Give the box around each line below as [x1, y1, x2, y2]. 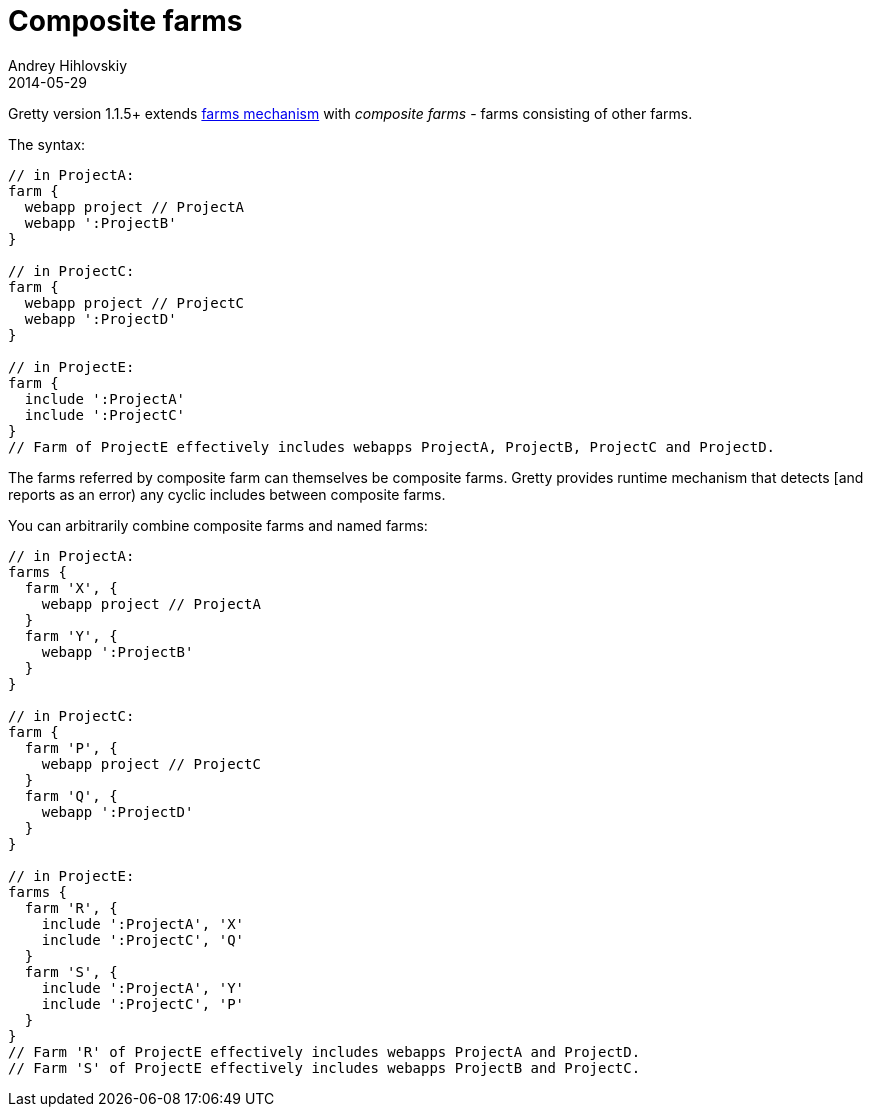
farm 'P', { [24, 739, 118, 756]
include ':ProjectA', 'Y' [41, 979, 245, 996]
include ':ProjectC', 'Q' [41, 931, 245, 948]
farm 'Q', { [24, 787, 118, 804]
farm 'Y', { [24, 627, 118, 644]
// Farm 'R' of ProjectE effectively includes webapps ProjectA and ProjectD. [8, 1043, 641, 1060]
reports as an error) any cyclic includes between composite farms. [8, 485, 446, 503]
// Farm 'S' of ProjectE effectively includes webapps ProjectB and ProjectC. [8, 1059, 641, 1076]
